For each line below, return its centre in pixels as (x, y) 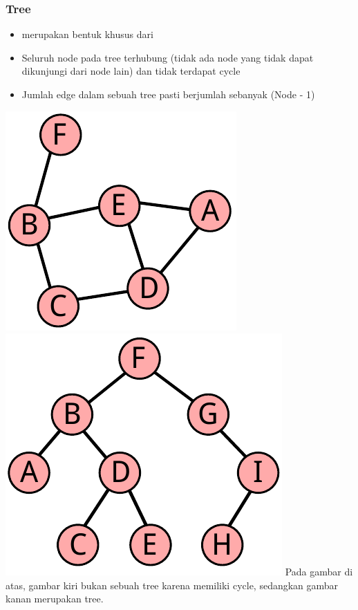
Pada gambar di (319, 572)
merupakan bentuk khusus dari (87, 34)
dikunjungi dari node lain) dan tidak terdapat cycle (131, 71)
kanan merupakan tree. (55, 599)
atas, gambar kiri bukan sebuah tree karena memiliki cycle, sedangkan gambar (172, 585)
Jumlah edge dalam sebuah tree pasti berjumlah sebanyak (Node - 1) (168, 94)
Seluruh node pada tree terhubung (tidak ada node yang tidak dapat (168, 57)
